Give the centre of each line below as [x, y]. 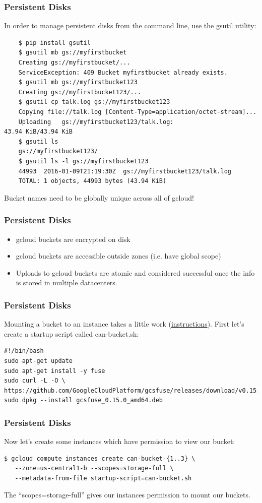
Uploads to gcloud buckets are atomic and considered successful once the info [135, 272]
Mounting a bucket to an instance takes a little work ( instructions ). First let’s [124, 324]
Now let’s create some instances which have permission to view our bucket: [120, 441]
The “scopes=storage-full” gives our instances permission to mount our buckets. [127, 495]
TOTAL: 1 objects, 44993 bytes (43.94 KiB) [92, 181]
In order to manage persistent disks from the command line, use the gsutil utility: [130, 25]
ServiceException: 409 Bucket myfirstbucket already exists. [123, 72]
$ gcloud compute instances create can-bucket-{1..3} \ [100, 458]
